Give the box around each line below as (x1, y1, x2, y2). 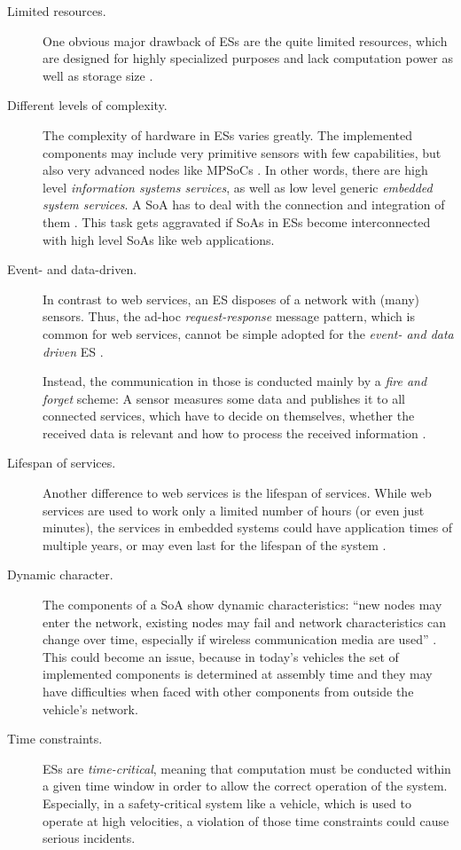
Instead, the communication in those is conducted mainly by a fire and (43, 372, 427, 390)
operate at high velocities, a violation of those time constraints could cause (43, 811, 449, 830)
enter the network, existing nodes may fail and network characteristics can (43, 612, 447, 631)
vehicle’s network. (43, 699, 138, 718)
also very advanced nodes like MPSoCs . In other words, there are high (43, 161, 428, 179)
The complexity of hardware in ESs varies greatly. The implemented (43, 125, 412, 144)
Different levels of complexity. (7, 96, 168, 114)
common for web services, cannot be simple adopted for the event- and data (43, 324, 454, 342)
